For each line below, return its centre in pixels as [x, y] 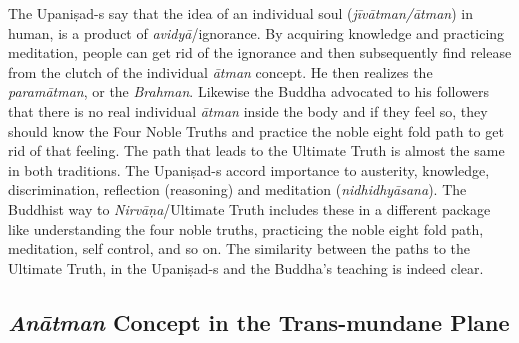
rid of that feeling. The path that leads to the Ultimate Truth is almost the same [256, 150]
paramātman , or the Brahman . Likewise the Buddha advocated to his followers [249, 91]
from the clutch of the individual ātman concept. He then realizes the [220, 71]
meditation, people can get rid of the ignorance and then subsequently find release [260, 52]
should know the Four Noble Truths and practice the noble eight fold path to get [256, 130]
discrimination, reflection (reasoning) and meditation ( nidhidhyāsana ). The [237, 189]
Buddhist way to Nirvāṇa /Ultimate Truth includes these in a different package [249, 208]
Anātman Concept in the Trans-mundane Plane [259, 321]
